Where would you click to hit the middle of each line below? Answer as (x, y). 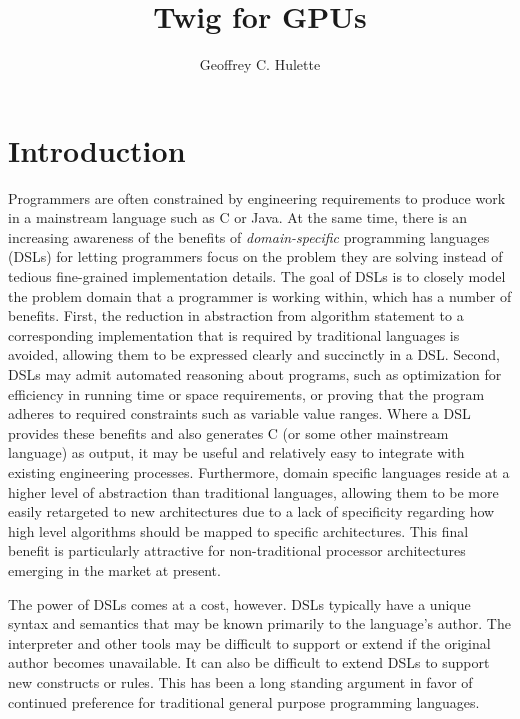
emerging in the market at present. (114, 569)
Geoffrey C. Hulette (260, 64)
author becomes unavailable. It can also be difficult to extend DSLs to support (249, 662)
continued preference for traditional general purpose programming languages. (244, 701)
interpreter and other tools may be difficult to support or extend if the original (249, 642)
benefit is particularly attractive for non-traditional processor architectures (237, 550)
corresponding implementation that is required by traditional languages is (234, 334)
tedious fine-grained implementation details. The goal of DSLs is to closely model (257, 276)
